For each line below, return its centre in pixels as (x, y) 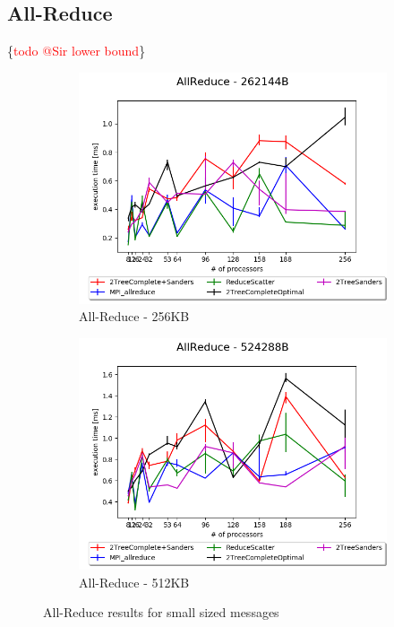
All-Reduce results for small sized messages (161, 612)
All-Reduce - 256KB (134, 316)
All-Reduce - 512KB (134, 582)
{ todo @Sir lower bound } (77, 51)
